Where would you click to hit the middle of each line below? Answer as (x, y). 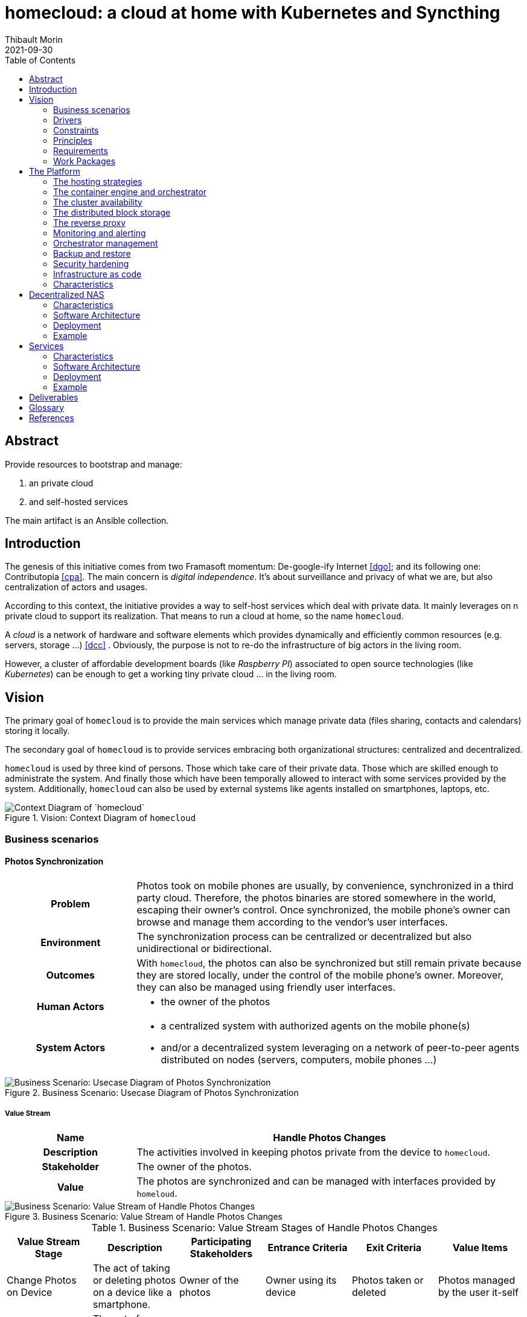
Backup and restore (92, 253)
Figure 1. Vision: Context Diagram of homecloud (101, 818)
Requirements (81, 150)
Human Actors (70, 1006)
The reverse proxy (90, 222)
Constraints (76, 130)
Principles (73, 140)
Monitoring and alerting (100, 233)
